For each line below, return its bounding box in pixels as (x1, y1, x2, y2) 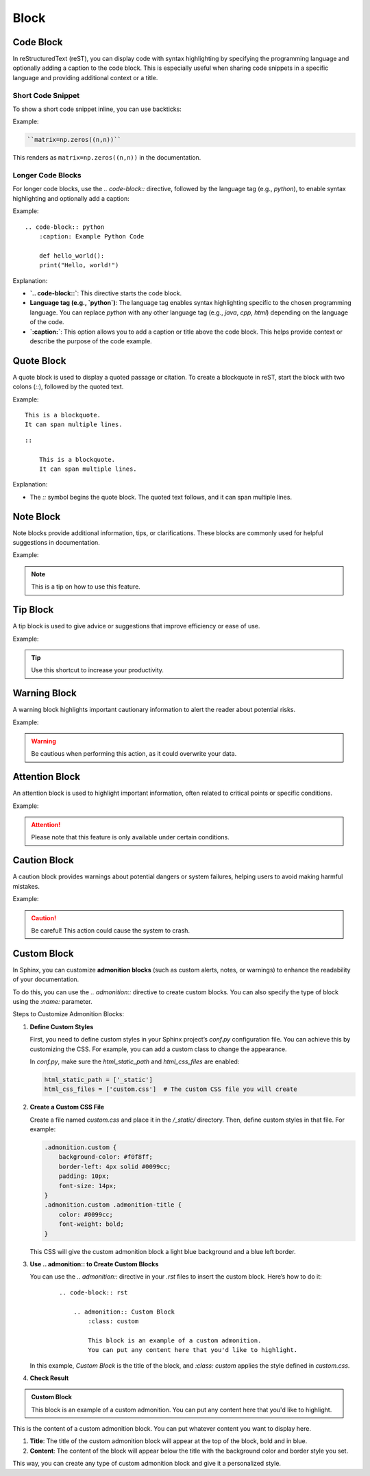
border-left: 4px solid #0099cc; (58, 1162, 171, 1170)
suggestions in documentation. (12, 539, 101, 547)
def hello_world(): (38, 251, 105, 260)
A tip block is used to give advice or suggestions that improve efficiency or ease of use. (12, 622, 260, 630)
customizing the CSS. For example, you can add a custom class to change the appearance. (29, 1045, 287, 1053)
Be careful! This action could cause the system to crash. (31, 926, 190, 935)
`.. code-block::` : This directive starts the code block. (29, 289, 182, 297)
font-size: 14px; (58, 1182, 117, 1190)
